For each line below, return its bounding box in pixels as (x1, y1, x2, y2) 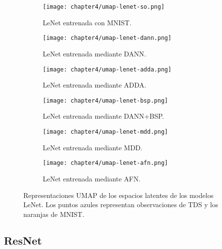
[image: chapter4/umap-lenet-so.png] (43, 3, 165, 10)
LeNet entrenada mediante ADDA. (43, 80, 146, 90)
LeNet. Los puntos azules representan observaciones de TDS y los (23, 199, 218, 210)
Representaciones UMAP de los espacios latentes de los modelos (23, 190, 214, 200)
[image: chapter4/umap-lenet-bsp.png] (43, 97, 168, 104)
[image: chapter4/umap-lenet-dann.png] (43, 35, 171, 42)
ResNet (4, 232, 42, 248)
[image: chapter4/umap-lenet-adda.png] (43, 66, 171, 73)
